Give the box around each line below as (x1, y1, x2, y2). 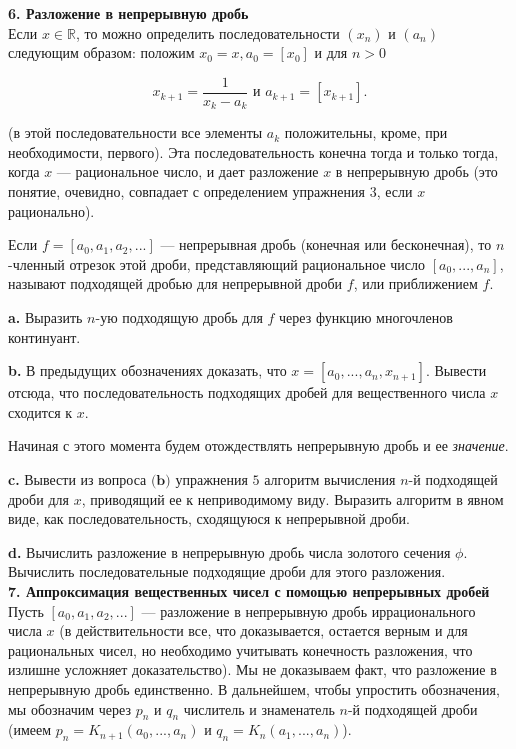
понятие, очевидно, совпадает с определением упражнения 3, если (8, 181, 413, 202)
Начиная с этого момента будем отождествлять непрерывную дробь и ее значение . (8, 435, 509, 456)
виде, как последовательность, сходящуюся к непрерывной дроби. (8, 508, 410, 529)
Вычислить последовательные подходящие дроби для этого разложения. (8, 561, 446, 582)
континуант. (8, 326, 81, 347)
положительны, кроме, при (284, 122, 448, 143)
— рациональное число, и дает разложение (56, 161, 319, 182)
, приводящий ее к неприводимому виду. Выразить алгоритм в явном (81, 488, 504, 509)
